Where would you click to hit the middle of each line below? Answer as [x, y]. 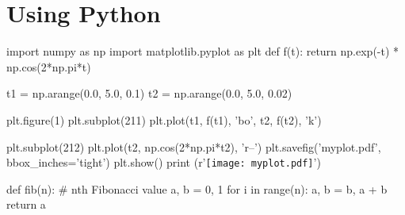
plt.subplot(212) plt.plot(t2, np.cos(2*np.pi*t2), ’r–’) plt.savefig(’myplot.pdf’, [194, 146]
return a [26, 204]
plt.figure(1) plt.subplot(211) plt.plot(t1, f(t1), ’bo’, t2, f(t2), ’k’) [164, 119]
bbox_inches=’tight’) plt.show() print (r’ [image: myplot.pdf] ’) [164, 162]
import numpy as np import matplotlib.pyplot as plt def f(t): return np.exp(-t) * [203, 51]
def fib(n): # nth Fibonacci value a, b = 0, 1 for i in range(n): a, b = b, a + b [197, 188]
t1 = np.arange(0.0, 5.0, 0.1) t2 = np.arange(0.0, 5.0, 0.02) [149, 93]
